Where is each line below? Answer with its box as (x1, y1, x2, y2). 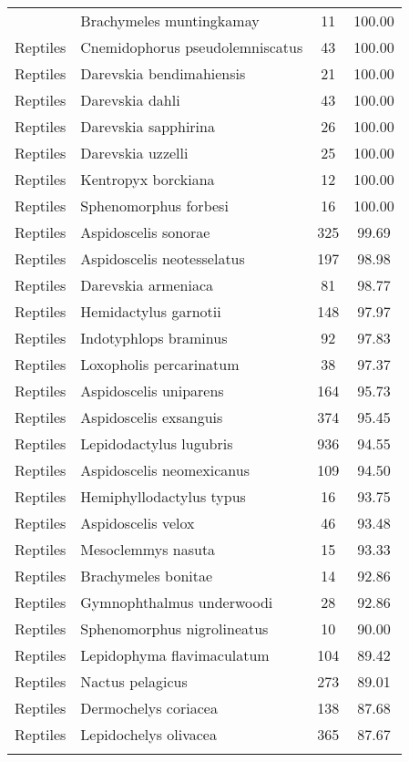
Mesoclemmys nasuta (80, 539, 216, 560)
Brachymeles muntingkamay (80, 10, 260, 31)
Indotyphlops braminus (80, 327, 228, 348)
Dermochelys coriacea (80, 697, 218, 718)
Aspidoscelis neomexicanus (80, 459, 250, 480)
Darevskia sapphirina (80, 116, 215, 137)
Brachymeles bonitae (80, 565, 213, 586)
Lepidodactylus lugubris (80, 433, 233, 454)
